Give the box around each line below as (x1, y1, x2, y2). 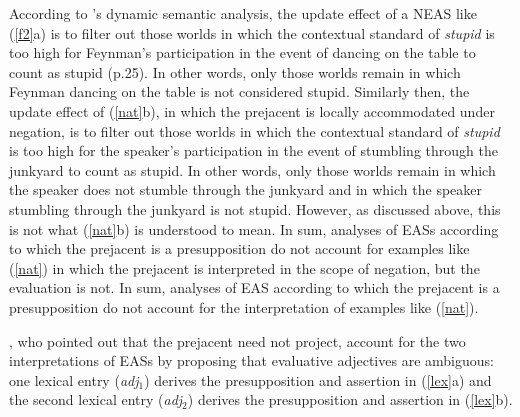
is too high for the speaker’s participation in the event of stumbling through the (9, 140, 498, 161)
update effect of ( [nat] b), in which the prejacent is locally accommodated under (9, 100, 495, 121)
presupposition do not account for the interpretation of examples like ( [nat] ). (9, 296, 479, 317)
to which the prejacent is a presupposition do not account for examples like (9, 238, 470, 259)
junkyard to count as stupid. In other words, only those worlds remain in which (9, 159, 496, 180)
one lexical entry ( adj (9, 369, 139, 390)
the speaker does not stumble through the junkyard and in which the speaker (9, 179, 482, 200)
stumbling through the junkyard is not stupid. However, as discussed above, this (9, 198, 501, 219)
